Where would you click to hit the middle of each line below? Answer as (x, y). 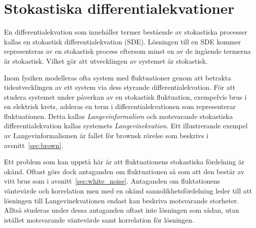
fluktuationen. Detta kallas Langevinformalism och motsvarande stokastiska (118, 116)
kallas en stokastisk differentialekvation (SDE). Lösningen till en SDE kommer (123, 41)
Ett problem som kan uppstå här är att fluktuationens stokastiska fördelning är (124, 162)
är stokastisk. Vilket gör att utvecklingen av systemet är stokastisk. (106, 60)
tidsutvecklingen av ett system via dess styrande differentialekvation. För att (120, 87)
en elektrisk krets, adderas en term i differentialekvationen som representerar (120, 106)
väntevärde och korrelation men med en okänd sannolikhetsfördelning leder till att (128, 191)
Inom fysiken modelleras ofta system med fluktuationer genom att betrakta (118, 77)
